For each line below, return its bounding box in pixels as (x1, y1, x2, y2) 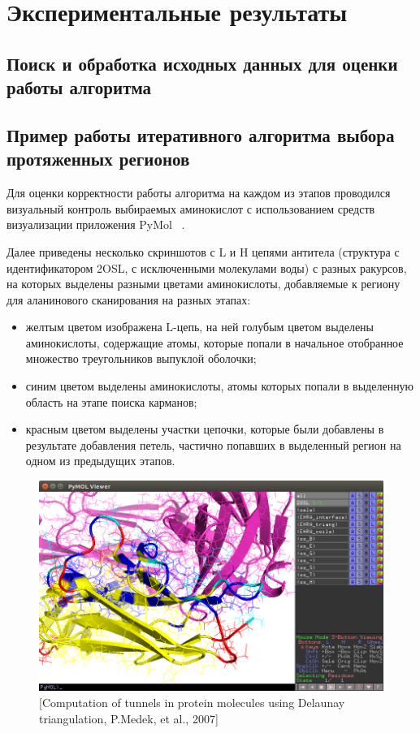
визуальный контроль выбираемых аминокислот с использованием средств (6, 200, 375, 217)
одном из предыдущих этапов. (25, 452, 175, 469)
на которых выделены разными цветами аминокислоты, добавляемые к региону (6, 275, 401, 292)
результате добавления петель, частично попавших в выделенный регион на (25, 436, 401, 453)
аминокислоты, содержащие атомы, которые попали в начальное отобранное (25, 334, 404, 351)
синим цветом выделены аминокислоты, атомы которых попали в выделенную (25, 377, 414, 395)
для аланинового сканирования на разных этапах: (6, 291, 251, 308)
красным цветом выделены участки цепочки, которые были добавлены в (25, 420, 384, 438)
